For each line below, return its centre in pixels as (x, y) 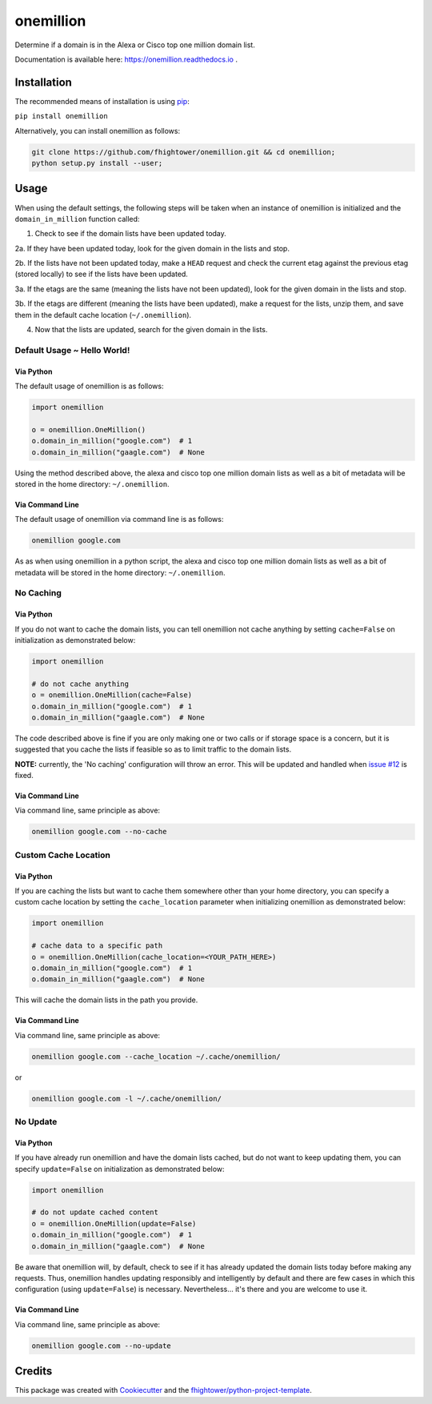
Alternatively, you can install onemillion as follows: (97, 130)
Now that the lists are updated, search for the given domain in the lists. (151, 330)
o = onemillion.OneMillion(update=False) (114, 1223)
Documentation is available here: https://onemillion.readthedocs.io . (126, 59)
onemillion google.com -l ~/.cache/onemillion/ (126, 1098)
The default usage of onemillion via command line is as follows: (119, 519)
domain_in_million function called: (77, 219)
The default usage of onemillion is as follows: (89, 386)
